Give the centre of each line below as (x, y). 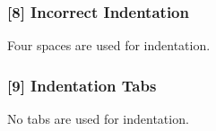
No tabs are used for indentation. (98, 119)
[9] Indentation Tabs (82, 85)
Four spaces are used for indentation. (109, 45)
